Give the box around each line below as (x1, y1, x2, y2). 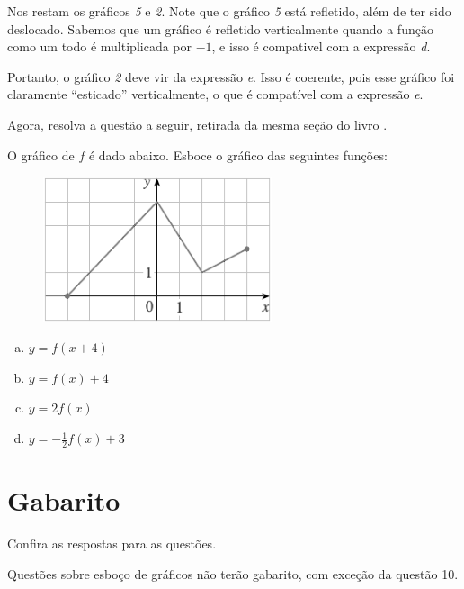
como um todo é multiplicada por (7, 37, 192, 56)
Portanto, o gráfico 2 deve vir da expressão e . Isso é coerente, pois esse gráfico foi (7, 67, 455, 86)
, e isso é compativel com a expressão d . (211, 37, 431, 56)
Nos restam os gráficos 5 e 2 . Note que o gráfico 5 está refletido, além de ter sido (7, 2, 451, 20)
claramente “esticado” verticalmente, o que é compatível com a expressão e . (7, 85, 424, 104)
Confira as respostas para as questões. (7, 534, 217, 553)
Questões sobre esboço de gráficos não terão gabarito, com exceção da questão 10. (7, 564, 459, 583)
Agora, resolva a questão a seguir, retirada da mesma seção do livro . (7, 114, 388, 133)
